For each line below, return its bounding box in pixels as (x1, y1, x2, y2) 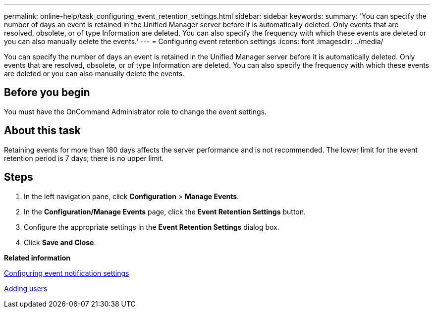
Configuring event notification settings (4, 268, 129, 277)
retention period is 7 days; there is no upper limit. (4, 154, 164, 162)
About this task (4, 124, 81, 137)
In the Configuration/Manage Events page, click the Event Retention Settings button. (24, 207, 306, 216)
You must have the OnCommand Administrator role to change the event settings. (4, 107, 267, 116)
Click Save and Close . (24, 238, 96, 247)
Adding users (4, 284, 48, 293)
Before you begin (4, 86, 90, 99)
